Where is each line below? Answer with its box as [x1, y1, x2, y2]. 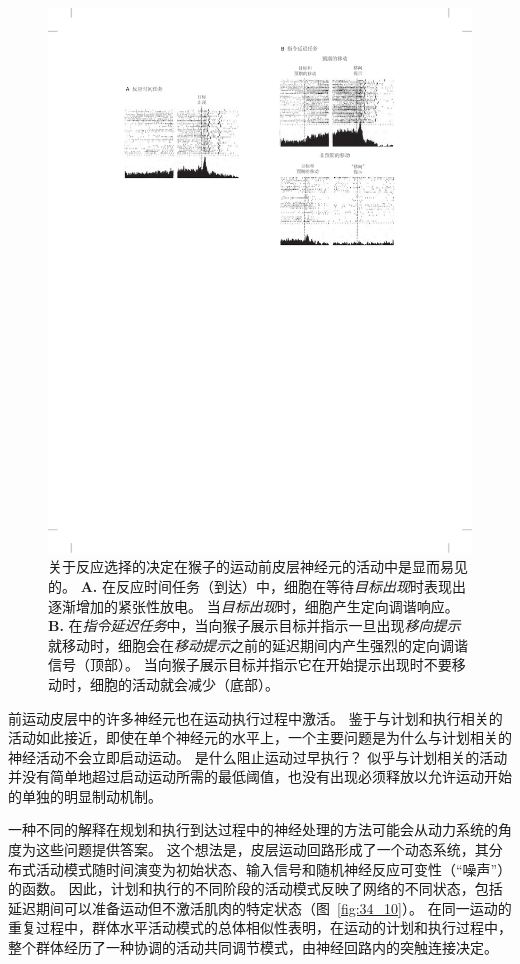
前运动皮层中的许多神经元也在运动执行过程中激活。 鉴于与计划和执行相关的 [8, 707, 503, 728]
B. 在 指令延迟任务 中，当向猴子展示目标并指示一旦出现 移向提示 [48, 615, 461, 636]
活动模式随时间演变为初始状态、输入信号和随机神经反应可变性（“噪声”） [35, 858, 512, 879]
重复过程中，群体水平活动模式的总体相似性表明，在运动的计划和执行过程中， [8, 917, 512, 938]
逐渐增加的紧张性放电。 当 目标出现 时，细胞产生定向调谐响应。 [48, 595, 459, 616]
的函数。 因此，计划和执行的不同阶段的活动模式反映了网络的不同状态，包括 [8, 878, 503, 899]
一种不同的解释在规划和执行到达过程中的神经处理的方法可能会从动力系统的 [8, 819, 498, 840]
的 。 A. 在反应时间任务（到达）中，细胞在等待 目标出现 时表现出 [48, 575, 466, 596]
